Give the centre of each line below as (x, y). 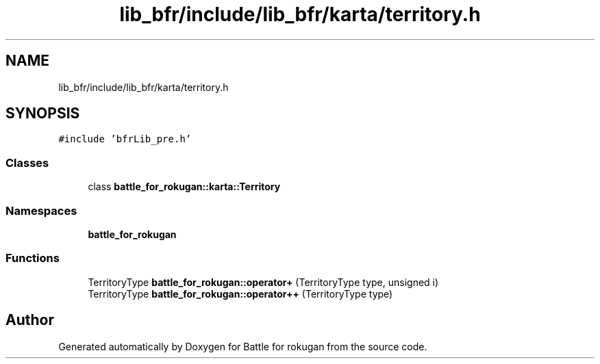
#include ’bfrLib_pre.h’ (125, 139)
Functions (33, 258)
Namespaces (41, 210)
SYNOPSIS (43, 114)
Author (30, 320)
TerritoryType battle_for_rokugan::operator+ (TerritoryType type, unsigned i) (263, 282)
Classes (27, 162)
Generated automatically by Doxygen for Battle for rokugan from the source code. (243, 346)
